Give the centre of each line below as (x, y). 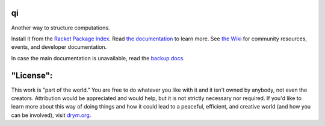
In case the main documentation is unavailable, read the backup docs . (98, 58)
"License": (32, 75)
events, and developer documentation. (59, 47)
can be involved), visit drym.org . (51, 115)
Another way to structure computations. (60, 28)
